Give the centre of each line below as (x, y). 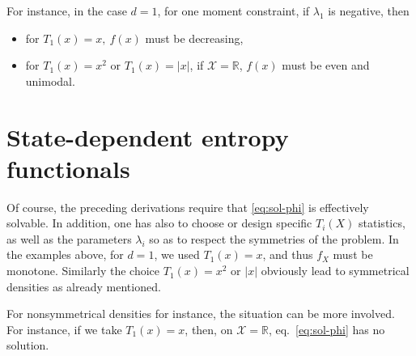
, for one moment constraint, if (233, 11)
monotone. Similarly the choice (83, 271)
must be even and (326, 65)
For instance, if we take (64, 329)
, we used (177, 254)
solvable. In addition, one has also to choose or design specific (159, 223)
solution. (28, 345)
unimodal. (50, 81)
